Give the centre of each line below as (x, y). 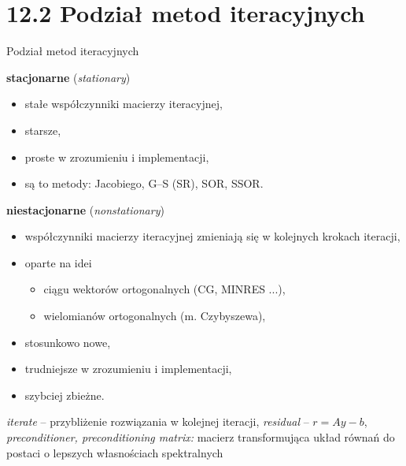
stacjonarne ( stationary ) (68, 77)
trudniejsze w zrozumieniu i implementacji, (128, 369)
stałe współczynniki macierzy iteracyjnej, (124, 104)
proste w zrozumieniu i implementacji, (117, 157)
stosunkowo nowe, (68, 342)
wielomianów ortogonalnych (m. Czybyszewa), (155, 316)
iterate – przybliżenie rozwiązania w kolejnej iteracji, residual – (158, 421)
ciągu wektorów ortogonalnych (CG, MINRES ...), (164, 289)
